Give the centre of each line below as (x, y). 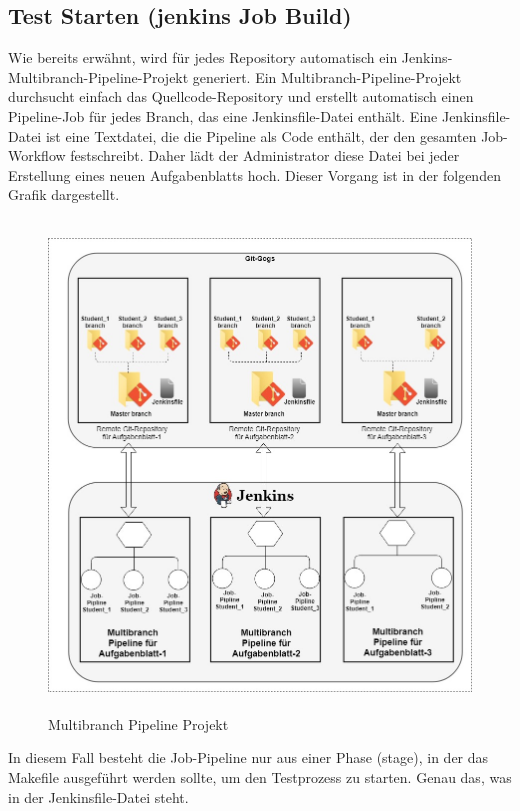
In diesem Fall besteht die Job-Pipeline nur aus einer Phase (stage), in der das (248, 757)
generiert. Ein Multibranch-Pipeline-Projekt (327, 76)
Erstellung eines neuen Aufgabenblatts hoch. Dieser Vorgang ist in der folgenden (254, 174)
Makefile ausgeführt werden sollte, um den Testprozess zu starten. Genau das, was (260, 777)
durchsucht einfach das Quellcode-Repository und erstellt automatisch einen (241, 96)
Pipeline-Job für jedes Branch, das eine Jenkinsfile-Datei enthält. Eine (223, 115)
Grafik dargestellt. (64, 194)
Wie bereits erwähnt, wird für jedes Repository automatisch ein (203, 57)
